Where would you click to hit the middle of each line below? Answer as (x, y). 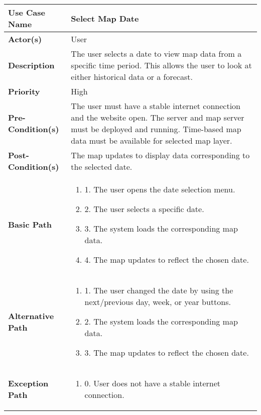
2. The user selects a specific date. (144, 209)
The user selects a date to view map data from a (156, 54)
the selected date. (102, 167)
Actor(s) (25, 39)
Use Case (27, 12)
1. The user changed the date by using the (159, 290)
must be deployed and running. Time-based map (156, 129)
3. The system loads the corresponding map (161, 228)
